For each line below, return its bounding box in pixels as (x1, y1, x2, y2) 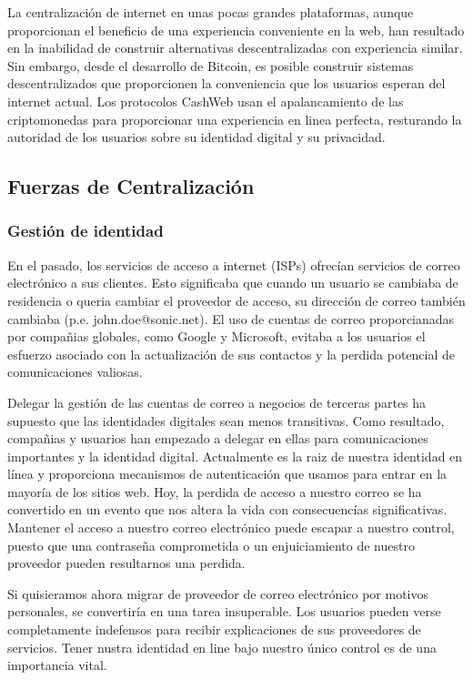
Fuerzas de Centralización (7, 172, 255, 200)
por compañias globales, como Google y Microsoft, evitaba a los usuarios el (7, 327, 426, 346)
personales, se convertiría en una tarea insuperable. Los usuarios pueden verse (7, 602, 441, 621)
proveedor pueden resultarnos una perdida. (7, 553, 246, 573)
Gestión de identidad (7, 219, 164, 242)
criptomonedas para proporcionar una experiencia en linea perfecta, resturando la (7, 109, 462, 128)
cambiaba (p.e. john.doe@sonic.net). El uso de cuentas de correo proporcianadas (7, 309, 455, 328)
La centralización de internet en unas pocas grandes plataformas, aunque (7, 3, 414, 21)
